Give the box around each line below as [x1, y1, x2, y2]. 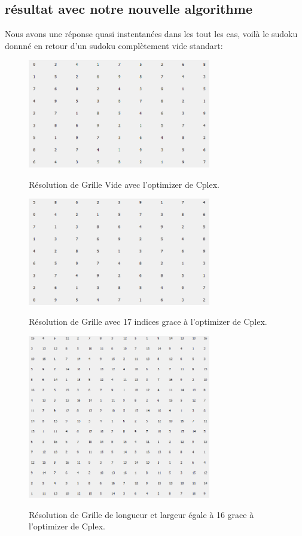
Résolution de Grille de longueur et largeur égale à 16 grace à [29, 508, 254, 520]
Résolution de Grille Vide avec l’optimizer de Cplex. [29, 178, 219, 190]
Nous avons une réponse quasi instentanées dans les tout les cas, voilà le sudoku [5, 28, 298, 40]
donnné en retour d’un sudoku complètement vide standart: [5, 39, 223, 51]
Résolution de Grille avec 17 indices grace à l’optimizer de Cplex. [29, 315, 267, 328]
